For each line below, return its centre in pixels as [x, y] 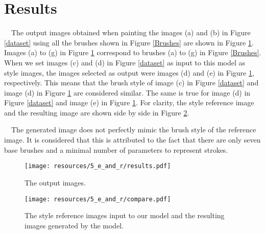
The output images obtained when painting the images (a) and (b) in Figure [131, 32]
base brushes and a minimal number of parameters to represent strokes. [116, 149]
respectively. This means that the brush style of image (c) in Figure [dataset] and [131, 83]
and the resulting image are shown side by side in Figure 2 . [97, 112]
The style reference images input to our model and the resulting [125, 215]
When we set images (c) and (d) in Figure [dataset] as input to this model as [125, 62]
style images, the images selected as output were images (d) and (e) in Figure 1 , [129, 72]
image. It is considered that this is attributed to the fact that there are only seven [132, 140]
